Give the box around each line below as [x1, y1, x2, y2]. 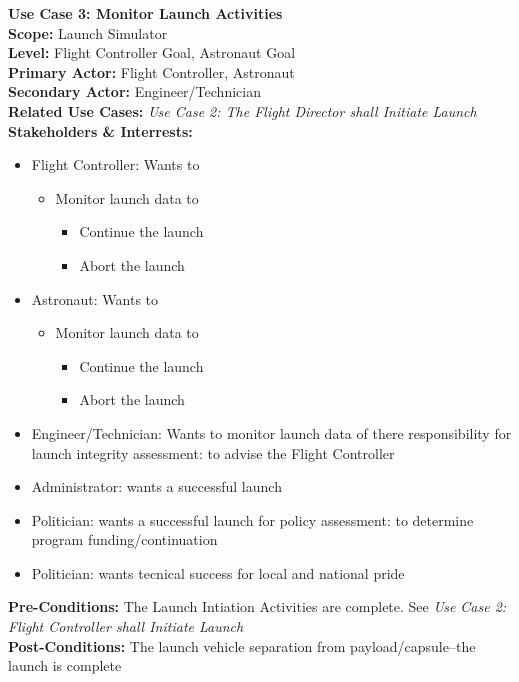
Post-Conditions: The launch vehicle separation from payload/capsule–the [8, 635, 476, 656]
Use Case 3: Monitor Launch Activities [8, 3, 283, 23]
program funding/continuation [31, 529, 218, 550]
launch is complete [8, 655, 122, 676]
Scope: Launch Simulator [8, 22, 168, 43]
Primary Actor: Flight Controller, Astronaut [8, 61, 295, 82]
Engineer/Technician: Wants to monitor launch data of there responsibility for [31, 422, 512, 443]
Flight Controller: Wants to [31, 154, 200, 175]
